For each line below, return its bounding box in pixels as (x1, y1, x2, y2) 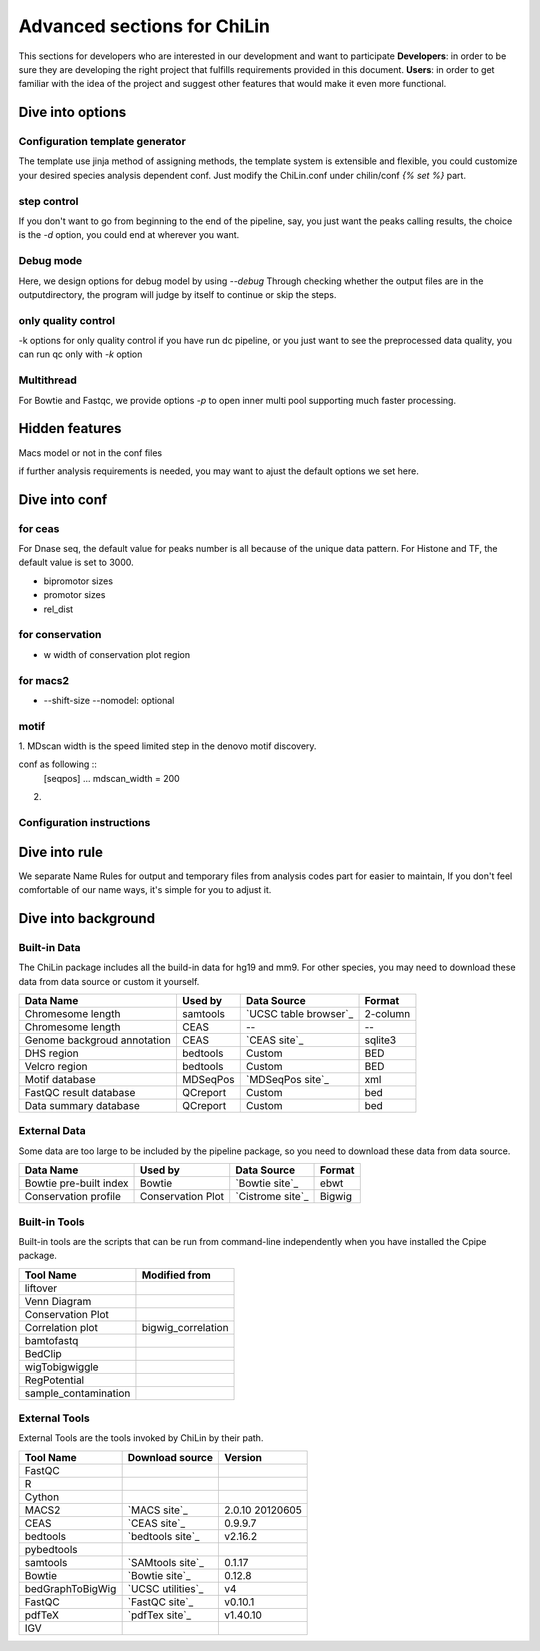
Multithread (18, 373, 77, 387)
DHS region (24, 1046, 79, 1060)
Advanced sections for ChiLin (18, 15, 270, 37)
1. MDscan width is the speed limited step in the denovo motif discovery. (18, 740, 317, 752)
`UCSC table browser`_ (245, 1007, 354, 1021)
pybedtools (24, 1542, 79, 1556)
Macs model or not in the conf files (18, 446, 163, 459)
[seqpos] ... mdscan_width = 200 (43, 772, 180, 784)
